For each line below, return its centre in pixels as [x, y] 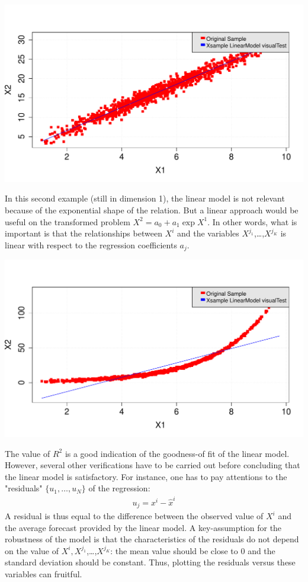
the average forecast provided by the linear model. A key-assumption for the [143, 527]
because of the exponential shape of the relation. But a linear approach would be [152, 210]
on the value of [32, 550]
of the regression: [119, 488]
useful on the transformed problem [68, 221]
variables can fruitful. [44, 574]
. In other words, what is [252, 221]
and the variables [208, 233]
